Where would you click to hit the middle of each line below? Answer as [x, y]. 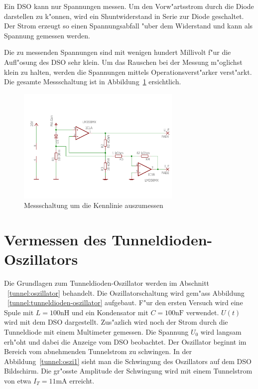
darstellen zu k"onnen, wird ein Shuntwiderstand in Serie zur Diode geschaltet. [124, 16]
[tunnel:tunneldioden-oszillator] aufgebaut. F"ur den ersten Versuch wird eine [125, 302]
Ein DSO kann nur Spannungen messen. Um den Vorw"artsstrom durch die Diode [129, 6]
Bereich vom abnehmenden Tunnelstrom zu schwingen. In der [98, 351]
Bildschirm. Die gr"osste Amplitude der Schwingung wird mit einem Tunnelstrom [128, 371]
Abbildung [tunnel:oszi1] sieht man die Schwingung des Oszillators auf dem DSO [128, 361]
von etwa [18, 380]
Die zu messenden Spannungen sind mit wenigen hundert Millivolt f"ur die [118, 52]
